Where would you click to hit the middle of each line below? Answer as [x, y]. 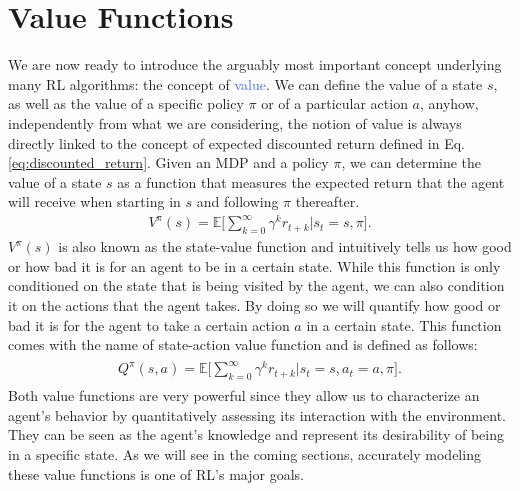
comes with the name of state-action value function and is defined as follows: [243, 344]
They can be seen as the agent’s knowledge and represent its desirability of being [256, 434]
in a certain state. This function [404, 324]
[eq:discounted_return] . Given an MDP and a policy [168, 162]
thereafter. [327, 201]
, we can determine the [411, 162]
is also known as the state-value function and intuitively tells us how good [285, 246]
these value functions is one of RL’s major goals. [156, 473]
